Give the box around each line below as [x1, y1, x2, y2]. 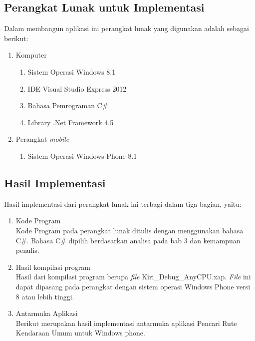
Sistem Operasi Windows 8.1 [27, 66, 116, 77]
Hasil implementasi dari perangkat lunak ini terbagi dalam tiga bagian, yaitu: [4, 198, 242, 209]
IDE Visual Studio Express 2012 [27, 83, 127, 94]
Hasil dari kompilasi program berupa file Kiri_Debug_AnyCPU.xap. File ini [15, 271, 251, 282]
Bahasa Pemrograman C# [27, 100, 108, 111]
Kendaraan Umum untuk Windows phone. [15, 327, 145, 338]
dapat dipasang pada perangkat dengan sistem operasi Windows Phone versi [15, 281, 251, 291]
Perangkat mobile [15, 134, 69, 144]
